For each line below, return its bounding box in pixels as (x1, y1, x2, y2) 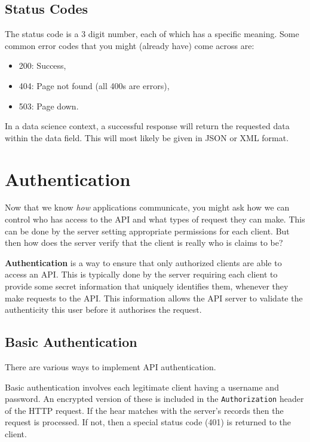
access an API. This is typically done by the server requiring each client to (5, 268, 278, 281)
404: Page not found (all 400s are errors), (19, 79, 170, 92)
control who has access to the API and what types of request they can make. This (5, 213, 305, 225)
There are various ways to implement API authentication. (5, 361, 216, 373)
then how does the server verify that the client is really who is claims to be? (5, 236, 283, 249)
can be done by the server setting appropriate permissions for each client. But (5, 224, 290, 237)
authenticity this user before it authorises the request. (5, 303, 202, 316)
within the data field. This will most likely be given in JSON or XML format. (5, 131, 289, 144)
